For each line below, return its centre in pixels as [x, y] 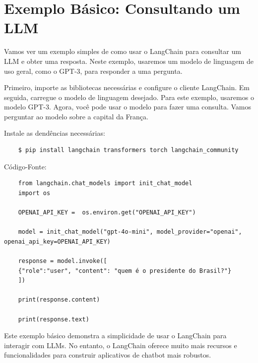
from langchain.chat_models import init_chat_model [105, 183]
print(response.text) [54, 319]
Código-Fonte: [25, 166]
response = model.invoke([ [63, 261]
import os [34, 193]
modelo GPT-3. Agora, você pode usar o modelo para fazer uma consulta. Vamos [128, 107]
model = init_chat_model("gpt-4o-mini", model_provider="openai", [130, 232]
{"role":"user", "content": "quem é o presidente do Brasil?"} [125, 271]
